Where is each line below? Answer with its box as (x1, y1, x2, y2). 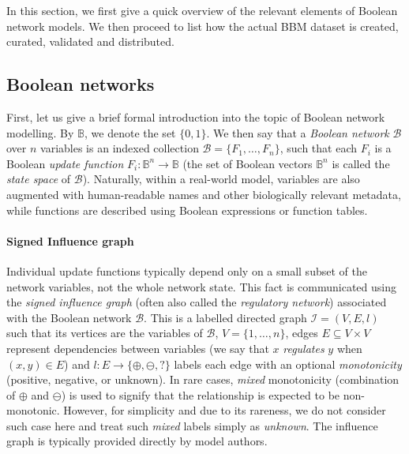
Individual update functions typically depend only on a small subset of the (6, 262, 367, 279)
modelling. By (6, 124, 74, 141)
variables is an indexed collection (40, 140, 199, 156)
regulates (283, 340, 325, 356)
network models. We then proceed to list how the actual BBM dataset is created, (6, 17, 399, 34)
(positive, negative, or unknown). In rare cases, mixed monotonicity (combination (6, 371, 400, 388)
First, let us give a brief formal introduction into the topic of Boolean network (6, 108, 385, 125)
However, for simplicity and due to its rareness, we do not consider (63, 402, 386, 418)
